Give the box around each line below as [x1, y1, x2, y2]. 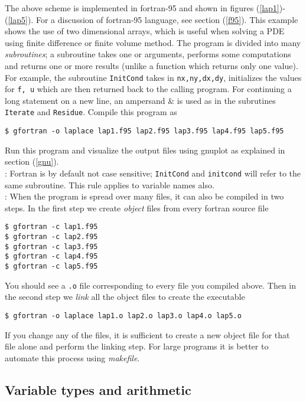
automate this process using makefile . [5, 351, 140, 364]
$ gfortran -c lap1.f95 [5, 223, 98, 231]
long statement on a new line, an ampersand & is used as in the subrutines [5, 94, 276, 106]
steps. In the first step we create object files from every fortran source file [5, 201, 269, 214]
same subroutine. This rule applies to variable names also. [5, 178, 214, 191]
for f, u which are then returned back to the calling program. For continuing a [5, 83, 292, 95]
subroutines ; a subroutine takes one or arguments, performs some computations [5, 48, 291, 60]
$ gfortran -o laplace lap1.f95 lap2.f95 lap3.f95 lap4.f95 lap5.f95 [5, 127, 284, 136]
